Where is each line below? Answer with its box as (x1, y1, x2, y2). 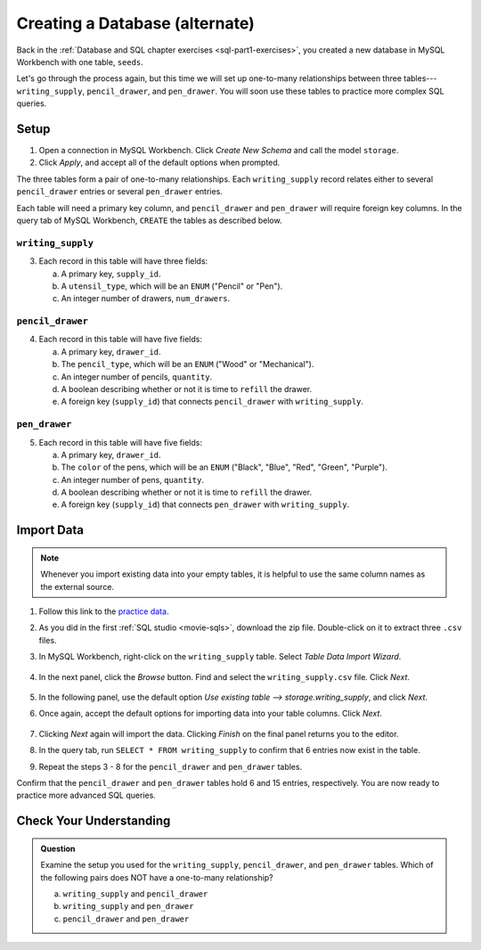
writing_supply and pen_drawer (62, 901, 194, 912)
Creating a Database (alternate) (16, 13, 256, 33)
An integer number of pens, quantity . (61, 474, 205, 485)
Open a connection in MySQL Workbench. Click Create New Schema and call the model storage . (38, 145, 399, 156)
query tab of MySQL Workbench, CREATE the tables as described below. (16, 215, 282, 225)
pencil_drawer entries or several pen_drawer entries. (16, 186, 223, 197)
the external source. (40, 581, 115, 592)
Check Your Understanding (16, 814, 171, 829)
